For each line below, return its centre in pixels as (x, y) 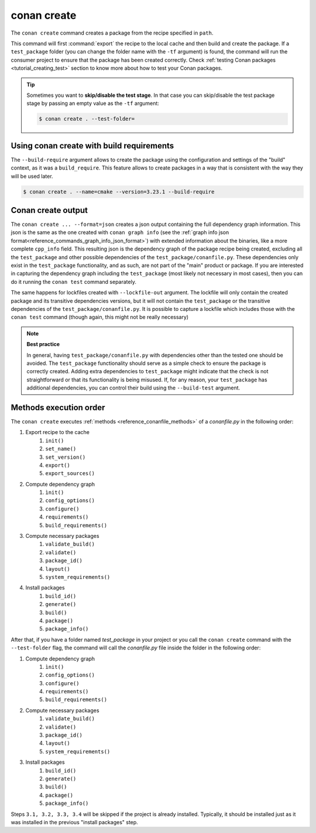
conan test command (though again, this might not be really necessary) (100, 317)
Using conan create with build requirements (92, 146)
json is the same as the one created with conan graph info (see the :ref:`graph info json (120, 232)
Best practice (43, 344)
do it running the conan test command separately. (74, 282)
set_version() (66, 457)
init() (55, 441)
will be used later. (32, 176)
